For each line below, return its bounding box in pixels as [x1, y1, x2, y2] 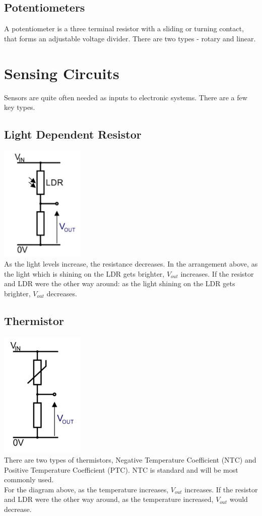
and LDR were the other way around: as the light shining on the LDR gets [4, 278, 235, 289]
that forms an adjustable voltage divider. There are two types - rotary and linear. [4, 33, 256, 43]
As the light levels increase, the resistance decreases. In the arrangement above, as [4, 258, 258, 269]
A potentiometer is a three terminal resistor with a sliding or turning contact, [4, 23, 244, 34]
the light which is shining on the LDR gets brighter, [4, 268, 165, 279]
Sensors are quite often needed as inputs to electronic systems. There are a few [4, 92, 247, 102]
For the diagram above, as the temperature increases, [4, 484, 169, 494]
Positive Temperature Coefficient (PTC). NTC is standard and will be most [4, 464, 238, 475]
